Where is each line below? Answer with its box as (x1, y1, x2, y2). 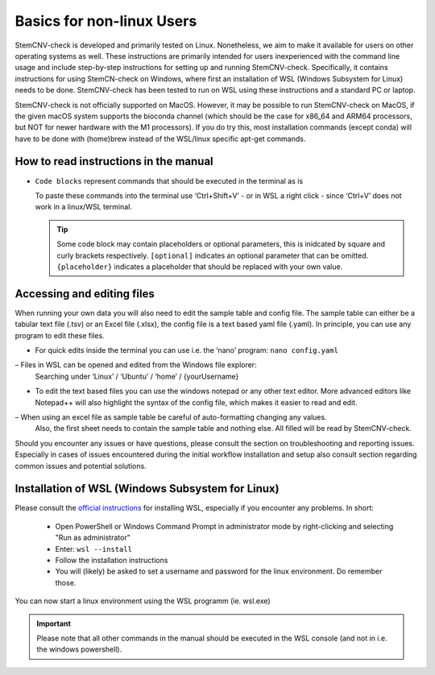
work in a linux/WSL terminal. (35, 202, 133, 212)
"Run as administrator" (55, 532, 130, 543)
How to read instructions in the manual (14, 155, 213, 168)
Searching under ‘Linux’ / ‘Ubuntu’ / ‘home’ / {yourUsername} (35, 371, 239, 381)
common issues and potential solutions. (14, 461, 147, 470)
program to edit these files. (14, 330, 105, 340)
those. (55, 578, 77, 587)
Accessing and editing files (14, 287, 155, 300)
